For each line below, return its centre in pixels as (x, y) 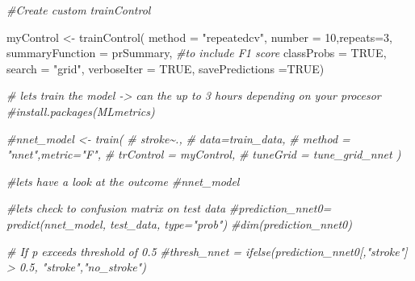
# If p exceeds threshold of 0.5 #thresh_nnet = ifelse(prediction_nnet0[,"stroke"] (207, 251)
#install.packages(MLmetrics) (81, 111)
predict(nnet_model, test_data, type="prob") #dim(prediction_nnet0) (179, 223)
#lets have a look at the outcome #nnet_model (123, 181)
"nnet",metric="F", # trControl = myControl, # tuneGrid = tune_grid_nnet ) (204, 154)
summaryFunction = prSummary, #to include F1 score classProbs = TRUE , (197, 53)
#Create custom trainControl (79, 10)
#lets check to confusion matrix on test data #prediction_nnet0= (169, 208)
